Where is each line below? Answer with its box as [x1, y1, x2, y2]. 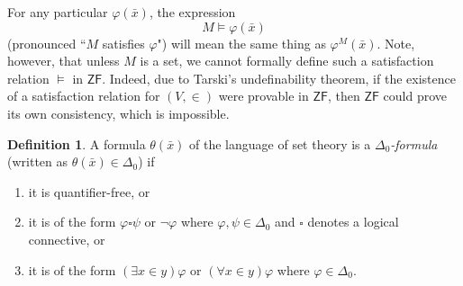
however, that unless [7, 51, 120, 70]
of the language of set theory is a [189, 134, 371, 153]
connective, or [28, 229, 105, 248]
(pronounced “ [7, 33, 86, 52]
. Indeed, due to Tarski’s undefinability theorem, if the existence [102, 68, 456, 87]
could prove [383, 86, 448, 105]
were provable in [218, 86, 309, 105]
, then [327, 86, 360, 105]
